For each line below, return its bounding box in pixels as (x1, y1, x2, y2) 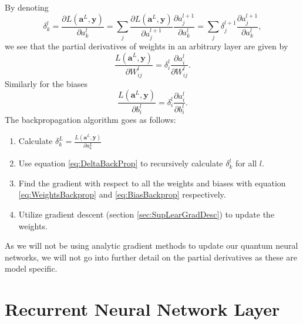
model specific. (5, 262, 58, 275)
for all (235, 157, 257, 169)
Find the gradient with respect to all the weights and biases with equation (18, 176, 286, 189)
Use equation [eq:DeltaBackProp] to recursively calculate (18, 157, 223, 169)
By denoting (5, 1, 49, 13)
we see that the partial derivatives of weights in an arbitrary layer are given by (5, 39, 288, 52)
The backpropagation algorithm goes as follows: (5, 113, 176, 126)
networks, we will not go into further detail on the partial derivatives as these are (5, 250, 297, 263)
